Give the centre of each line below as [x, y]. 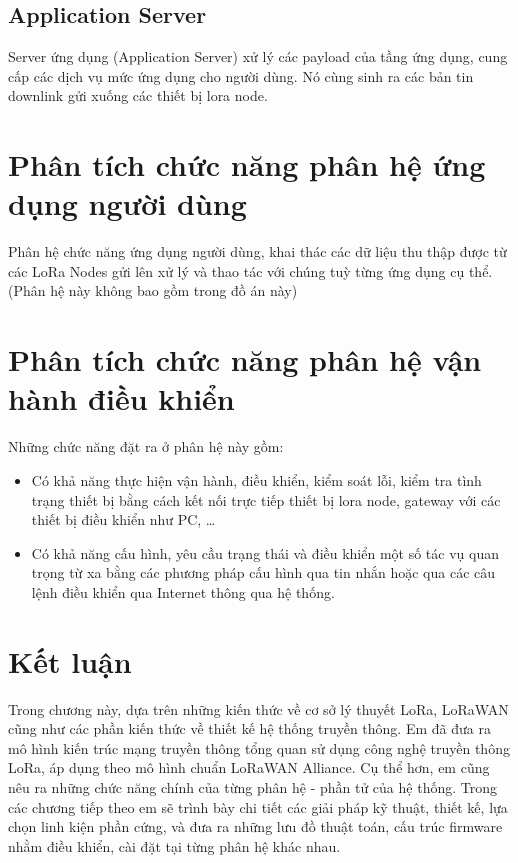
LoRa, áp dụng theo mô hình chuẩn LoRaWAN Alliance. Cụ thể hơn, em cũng [249, 767]
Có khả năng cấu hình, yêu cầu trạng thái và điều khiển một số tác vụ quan [265, 552]
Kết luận [70, 660]
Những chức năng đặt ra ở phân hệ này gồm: [146, 446]
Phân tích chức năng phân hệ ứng [247, 164]
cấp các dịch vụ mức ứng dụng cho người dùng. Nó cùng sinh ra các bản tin [241, 75]
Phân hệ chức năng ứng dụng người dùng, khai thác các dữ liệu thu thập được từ [257, 251]
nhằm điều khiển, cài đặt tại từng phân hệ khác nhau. [174, 845]
